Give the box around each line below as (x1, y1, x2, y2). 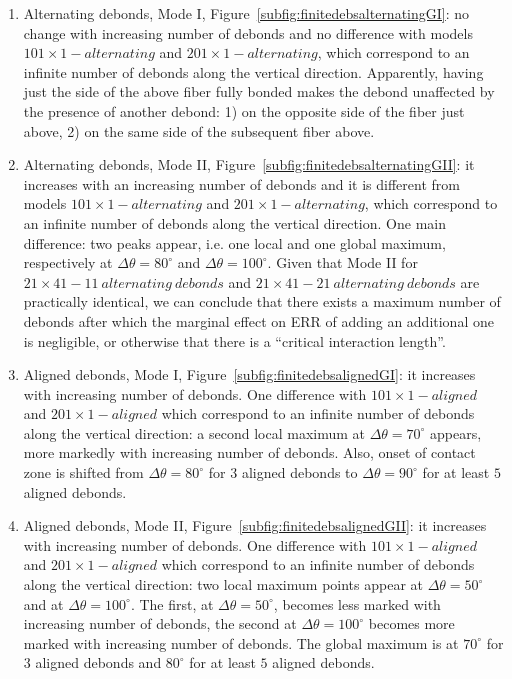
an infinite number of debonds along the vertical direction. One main (23, 212, 446, 233)
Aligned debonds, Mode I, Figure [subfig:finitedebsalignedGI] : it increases (23, 364, 476, 385)
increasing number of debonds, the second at (23, 613, 297, 634)
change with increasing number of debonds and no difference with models (23, 22, 473, 43)
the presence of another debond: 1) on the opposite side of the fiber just (23, 100, 465, 121)
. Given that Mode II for (267, 252, 418, 273)
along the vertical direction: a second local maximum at (23, 422, 365, 443)
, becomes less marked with (273, 593, 441, 614)
